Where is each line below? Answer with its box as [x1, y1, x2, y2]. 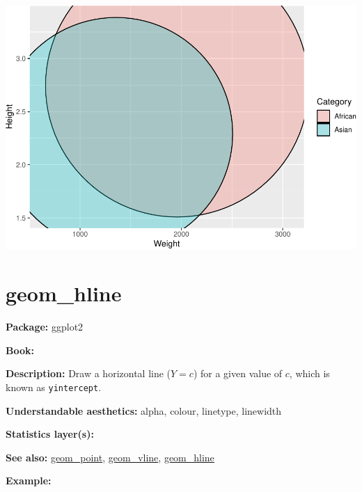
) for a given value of [193, 366, 283, 381]
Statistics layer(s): [6, 427, 94, 441]
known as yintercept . [6, 379, 102, 394]
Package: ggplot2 [6, 319, 84, 334]
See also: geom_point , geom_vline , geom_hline [6, 450, 214, 464]
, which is [289, 366, 330, 381]
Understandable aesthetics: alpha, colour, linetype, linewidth [6, 403, 282, 418]
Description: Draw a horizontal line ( [6, 366, 171, 381]
